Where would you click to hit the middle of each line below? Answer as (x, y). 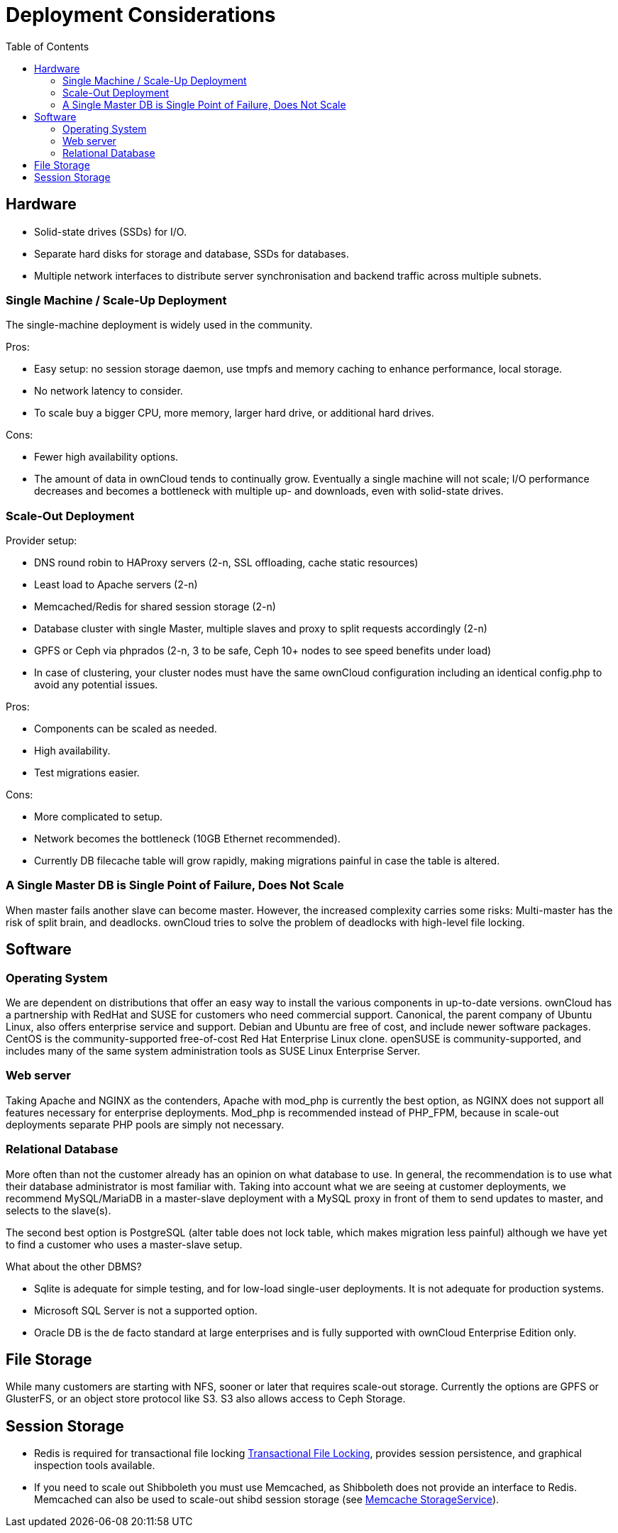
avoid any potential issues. (96, 685)
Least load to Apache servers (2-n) (116, 585)
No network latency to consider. (109, 391)
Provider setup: (42, 541)
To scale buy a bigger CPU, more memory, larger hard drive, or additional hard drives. (234, 413)
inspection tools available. (95, 1466)
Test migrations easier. (87, 773)
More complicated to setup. (99, 817)
